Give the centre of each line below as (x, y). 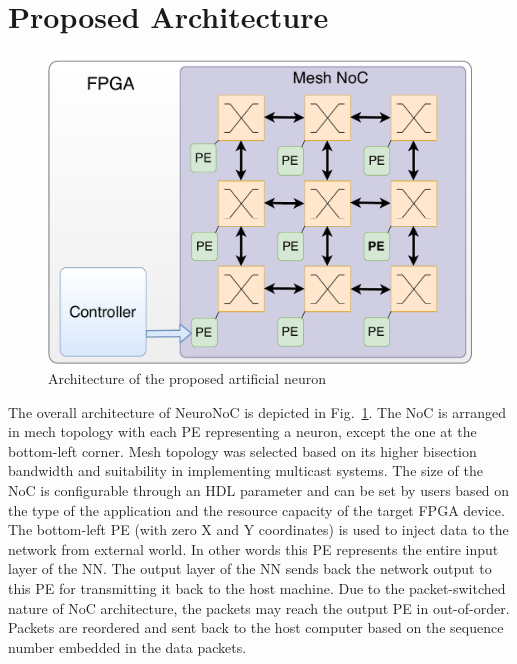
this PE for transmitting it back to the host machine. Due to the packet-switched (257, 587)
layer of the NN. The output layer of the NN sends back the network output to (250, 568)
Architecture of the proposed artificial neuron (187, 378)
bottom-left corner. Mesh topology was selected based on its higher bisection (242, 450)
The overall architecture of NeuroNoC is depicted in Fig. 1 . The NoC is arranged (257, 411)
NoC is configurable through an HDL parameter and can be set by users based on (259, 489)
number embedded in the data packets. (127, 646)
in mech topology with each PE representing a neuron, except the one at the (242, 431)
